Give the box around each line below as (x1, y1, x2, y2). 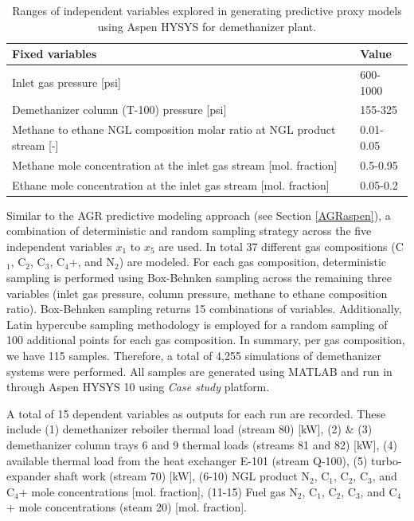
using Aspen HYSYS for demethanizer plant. (97, 18, 317, 34)
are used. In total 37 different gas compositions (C (158, 237, 404, 254)
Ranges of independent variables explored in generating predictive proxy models (12, 2, 402, 18)
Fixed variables (12, 45, 97, 62)
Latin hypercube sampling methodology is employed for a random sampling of (6, 315, 388, 332)
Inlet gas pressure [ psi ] (12, 73, 121, 90)
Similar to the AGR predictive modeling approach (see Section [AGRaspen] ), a (6, 206, 391, 223)
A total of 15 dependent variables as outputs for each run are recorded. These (6, 405, 386, 421)
